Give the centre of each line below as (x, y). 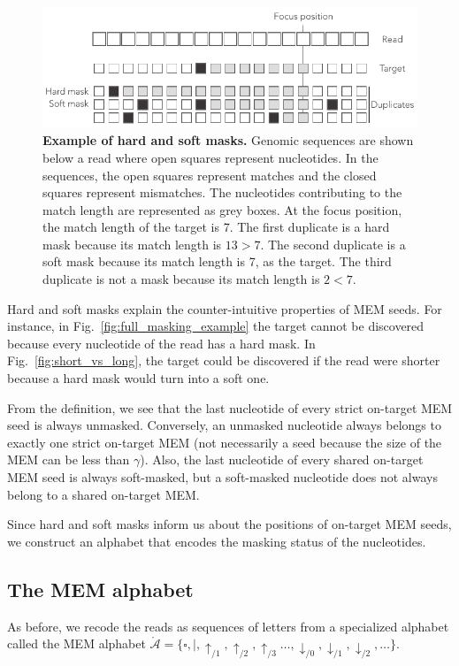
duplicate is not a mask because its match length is (181, 279)
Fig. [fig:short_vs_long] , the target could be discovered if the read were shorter (224, 360)
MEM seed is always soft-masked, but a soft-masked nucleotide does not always (222, 477)
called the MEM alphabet (76, 643)
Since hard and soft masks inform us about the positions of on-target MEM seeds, (229, 524)
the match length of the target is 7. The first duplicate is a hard (216, 227)
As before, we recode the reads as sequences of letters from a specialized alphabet (228, 626)
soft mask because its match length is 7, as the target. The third (217, 261)
